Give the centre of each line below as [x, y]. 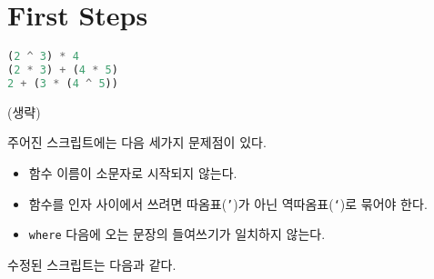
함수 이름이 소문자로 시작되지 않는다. [133, 172]
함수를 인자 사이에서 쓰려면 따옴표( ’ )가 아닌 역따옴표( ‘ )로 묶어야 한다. [228, 203]
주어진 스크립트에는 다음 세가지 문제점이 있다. [137, 142]
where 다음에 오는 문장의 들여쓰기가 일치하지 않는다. [177, 234]
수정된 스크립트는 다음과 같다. [92, 264]
